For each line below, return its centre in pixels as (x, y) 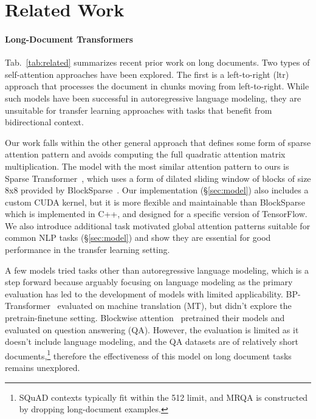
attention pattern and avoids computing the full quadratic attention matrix (145, 154)
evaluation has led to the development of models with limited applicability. (144, 293)
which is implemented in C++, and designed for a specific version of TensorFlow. (156, 214)
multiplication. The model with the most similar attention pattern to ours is (147, 166)
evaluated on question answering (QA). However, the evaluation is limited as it (152, 329)
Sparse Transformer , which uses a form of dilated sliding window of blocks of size (158, 178)
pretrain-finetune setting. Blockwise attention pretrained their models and (145, 318)
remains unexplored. (43, 368)
